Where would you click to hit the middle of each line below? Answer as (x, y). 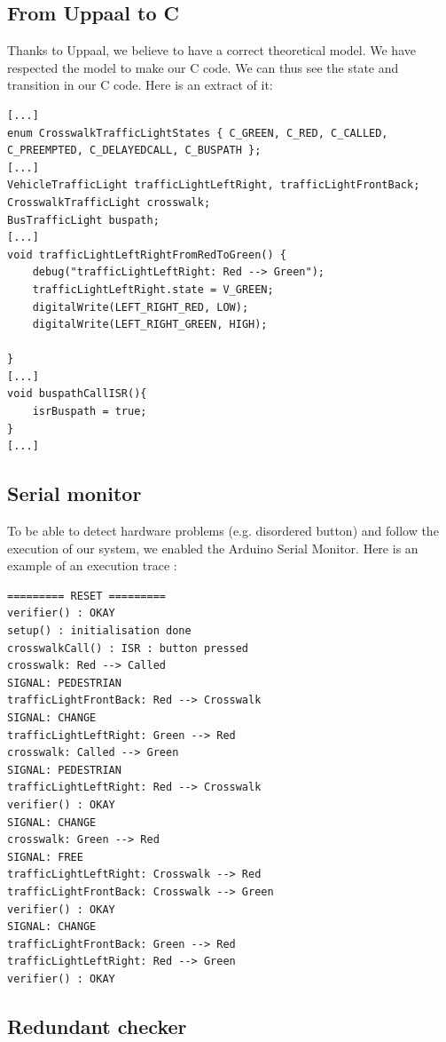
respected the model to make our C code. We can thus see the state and (203, 67)
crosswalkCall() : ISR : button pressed (128, 648)
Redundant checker (97, 1026)
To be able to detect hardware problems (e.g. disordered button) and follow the (223, 531)
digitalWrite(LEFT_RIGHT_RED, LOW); (141, 307)
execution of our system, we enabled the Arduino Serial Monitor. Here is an (213, 548)
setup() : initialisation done (99, 631)
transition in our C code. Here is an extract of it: (140, 85)
